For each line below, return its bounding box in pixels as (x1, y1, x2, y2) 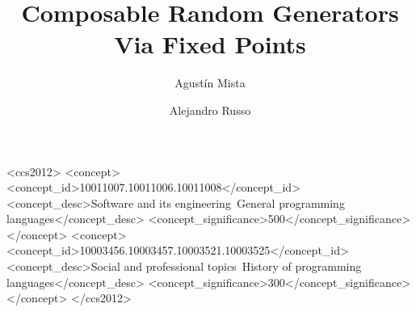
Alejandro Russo (169, 101, 251, 118)
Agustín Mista (174, 74, 246, 91)
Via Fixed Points (114, 27, 306, 61)
